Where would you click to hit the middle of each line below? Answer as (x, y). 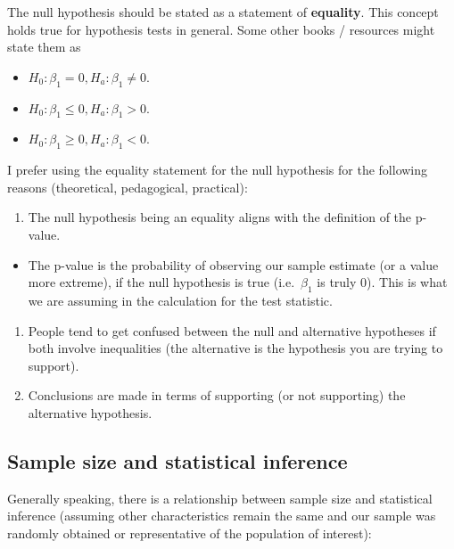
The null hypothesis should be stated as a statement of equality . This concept (223, 12)
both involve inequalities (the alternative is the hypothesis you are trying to (235, 348)
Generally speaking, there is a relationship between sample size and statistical (220, 498)
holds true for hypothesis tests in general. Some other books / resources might (221, 29)
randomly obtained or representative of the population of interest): (190, 533)
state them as (44, 47)
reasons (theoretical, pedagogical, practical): (128, 187)
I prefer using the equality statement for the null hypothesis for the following (218, 170)
